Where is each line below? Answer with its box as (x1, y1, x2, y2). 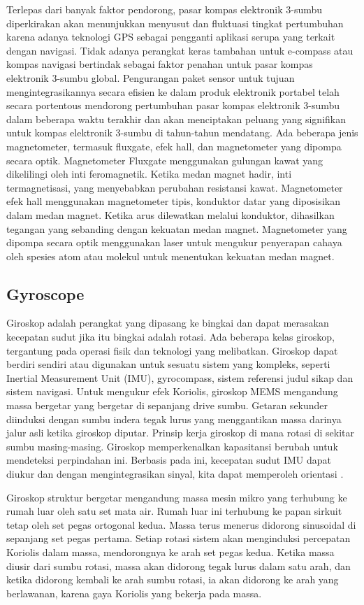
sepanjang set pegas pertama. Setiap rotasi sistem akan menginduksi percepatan (6, 531, 351, 546)
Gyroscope (6, 283, 85, 304)
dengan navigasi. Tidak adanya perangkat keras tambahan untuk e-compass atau (6, 43, 354, 57)
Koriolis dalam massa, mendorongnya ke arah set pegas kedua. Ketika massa (6, 544, 335, 559)
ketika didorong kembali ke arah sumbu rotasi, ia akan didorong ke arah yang (6, 572, 339, 587)
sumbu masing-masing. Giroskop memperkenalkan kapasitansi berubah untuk (6, 439, 338, 453)
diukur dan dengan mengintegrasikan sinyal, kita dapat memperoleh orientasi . (6, 467, 344, 481)
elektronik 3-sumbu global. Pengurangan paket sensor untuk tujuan (6, 70, 295, 85)
